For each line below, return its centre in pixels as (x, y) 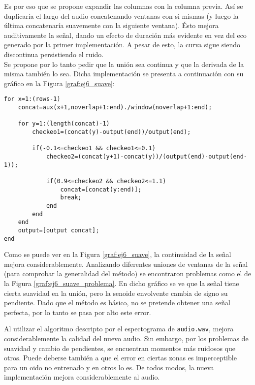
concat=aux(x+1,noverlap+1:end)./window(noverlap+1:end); (115, 107)
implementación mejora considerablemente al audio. (82, 377)
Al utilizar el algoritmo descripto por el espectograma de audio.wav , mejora (119, 329)
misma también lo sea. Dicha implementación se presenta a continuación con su (124, 74)
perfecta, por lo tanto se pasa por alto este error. (78, 312)
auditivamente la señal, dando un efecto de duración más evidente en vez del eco (125, 35)
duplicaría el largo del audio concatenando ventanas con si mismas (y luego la (121, 16)
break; (71, 198)
